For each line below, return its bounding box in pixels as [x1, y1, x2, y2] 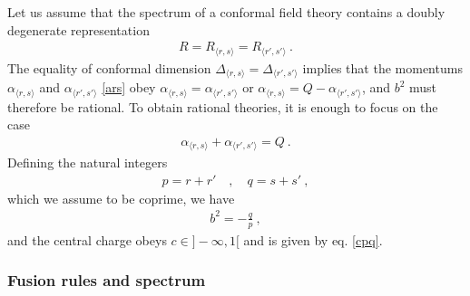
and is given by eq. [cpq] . [243, 230, 383, 249]
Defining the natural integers [7, 153, 168, 172]
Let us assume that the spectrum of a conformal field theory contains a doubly [7, 3, 446, 21]
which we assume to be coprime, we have [7, 188, 235, 207]
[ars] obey [102, 78, 156, 97]
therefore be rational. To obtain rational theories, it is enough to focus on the [7, 97, 438, 116]
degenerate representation [7, 20, 150, 39]
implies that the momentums [302, 58, 463, 77]
